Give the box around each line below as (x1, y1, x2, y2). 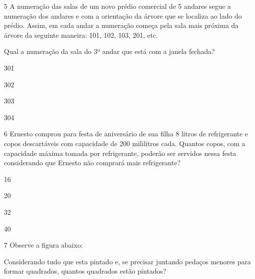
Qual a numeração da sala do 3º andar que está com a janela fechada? (4, 46, 215, 56)
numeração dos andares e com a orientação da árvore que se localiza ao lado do (4, 10, 242, 21)
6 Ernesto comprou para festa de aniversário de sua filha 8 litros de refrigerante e (4, 128, 248, 139)
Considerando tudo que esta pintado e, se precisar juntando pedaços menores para (4, 256, 251, 266)
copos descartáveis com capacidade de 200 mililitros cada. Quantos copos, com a (4, 138, 246, 148)
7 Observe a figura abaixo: (4, 240, 83, 250)
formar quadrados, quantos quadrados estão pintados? (4, 266, 166, 276)
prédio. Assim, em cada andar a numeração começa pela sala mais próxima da (4, 20, 239, 30)
